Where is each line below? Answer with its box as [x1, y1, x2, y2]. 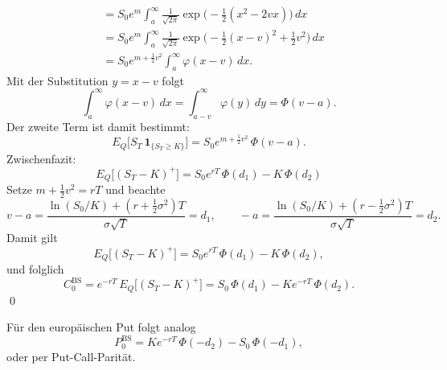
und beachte [105, 181, 166, 198]
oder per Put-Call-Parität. [6, 348, 136, 365]
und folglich [6, 260, 64, 277]
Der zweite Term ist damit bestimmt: [6, 117, 190, 134]
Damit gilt [6, 229, 58, 246]
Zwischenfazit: [6, 150, 76, 166]
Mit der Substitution [6, 72, 109, 88]
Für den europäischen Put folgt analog [6, 319, 196, 335]
